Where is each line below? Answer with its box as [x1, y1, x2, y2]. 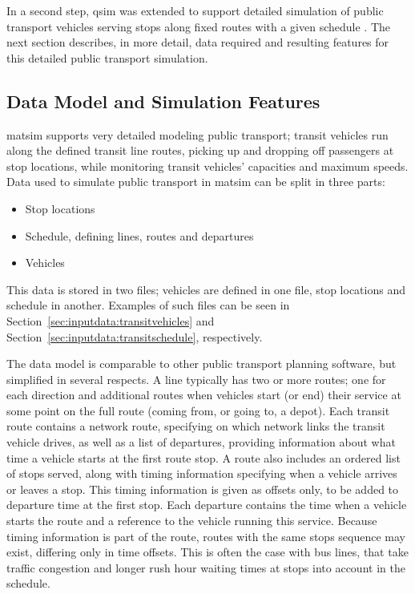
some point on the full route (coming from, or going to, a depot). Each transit [6, 402, 390, 418]
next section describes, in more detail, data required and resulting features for [6, 34, 389, 51]
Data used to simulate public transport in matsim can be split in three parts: [6, 173, 385, 190]
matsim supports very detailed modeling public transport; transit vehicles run [6, 126, 389, 143]
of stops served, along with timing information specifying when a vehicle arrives [6, 465, 397, 482]
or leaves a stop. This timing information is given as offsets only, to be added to [6, 480, 399, 497]
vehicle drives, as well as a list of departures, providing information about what [6, 434, 396, 451]
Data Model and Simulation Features [6, 88, 320, 113]
